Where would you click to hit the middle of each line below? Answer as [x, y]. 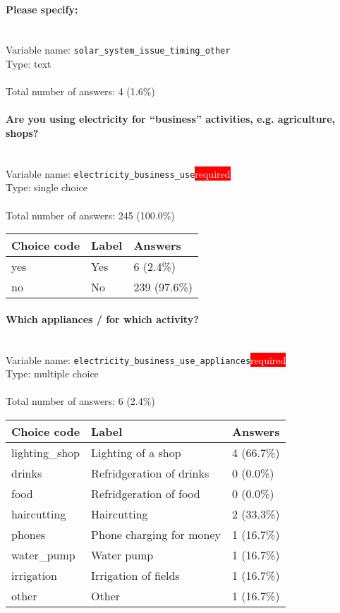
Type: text [29, 64]
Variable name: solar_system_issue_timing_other [118, 50]
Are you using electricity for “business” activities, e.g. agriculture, [171, 119]
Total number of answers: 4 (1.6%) [80, 91]
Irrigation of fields [135, 576]
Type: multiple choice [52, 374]
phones [29, 535]
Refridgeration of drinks [150, 473]
